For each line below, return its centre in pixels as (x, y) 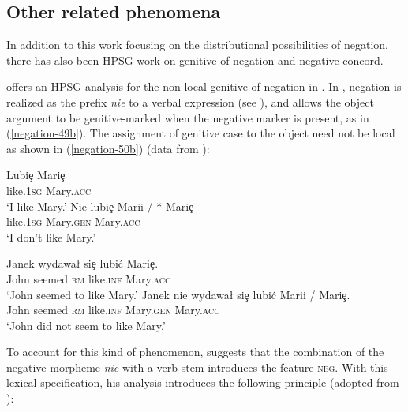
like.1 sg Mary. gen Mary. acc (73, 221)
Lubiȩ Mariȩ (36, 175)
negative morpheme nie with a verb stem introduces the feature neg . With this (197, 367)
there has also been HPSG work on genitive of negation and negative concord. (195, 60)
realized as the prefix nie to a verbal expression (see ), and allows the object (190, 101)
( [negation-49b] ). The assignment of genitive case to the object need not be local (201, 133)
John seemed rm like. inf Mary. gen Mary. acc (113, 310)
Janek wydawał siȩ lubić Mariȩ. (82, 263)
